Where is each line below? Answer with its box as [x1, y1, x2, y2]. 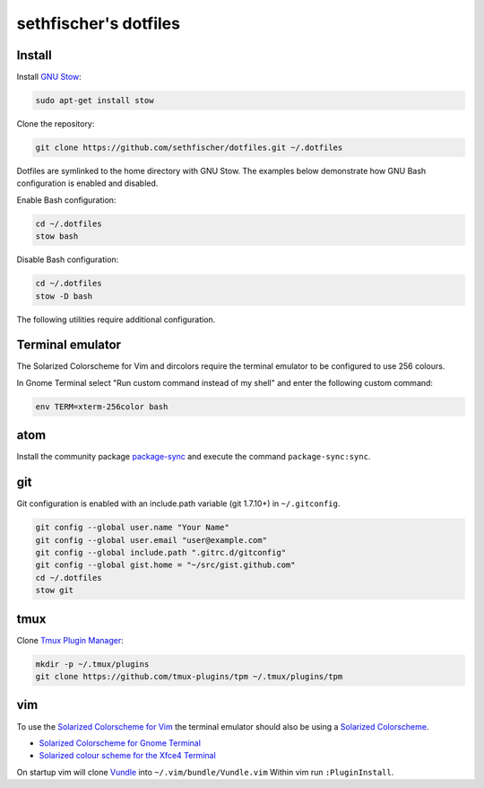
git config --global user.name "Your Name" [35, 522, 230, 533]
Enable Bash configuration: [16, 194, 117, 206]
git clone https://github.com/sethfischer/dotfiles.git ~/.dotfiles [35, 143, 343, 153]
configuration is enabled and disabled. [16, 178, 159, 188]
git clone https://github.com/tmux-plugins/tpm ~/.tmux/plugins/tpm [35, 671, 343, 681]
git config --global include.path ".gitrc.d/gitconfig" [35, 547, 287, 557]
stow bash [35, 232, 79, 241]
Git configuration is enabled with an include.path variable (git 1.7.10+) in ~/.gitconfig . [16, 498, 341, 509]
